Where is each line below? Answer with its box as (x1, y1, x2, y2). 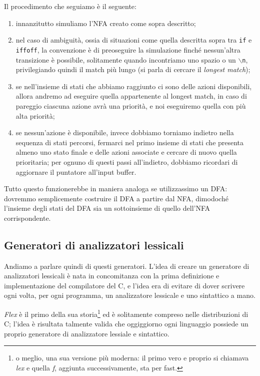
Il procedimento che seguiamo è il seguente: (4, 1, 136, 11)
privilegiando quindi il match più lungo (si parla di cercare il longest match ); (15, 64, 250, 75)
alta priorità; (15, 110, 55, 121)
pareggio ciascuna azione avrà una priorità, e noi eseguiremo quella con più (15, 100, 246, 111)
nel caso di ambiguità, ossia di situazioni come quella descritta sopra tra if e (15, 35, 252, 45)
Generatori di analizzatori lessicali (4, 237, 184, 252)
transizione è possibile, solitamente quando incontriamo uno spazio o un (15, 54, 236, 65)
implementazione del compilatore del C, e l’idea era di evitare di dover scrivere (4, 280, 245, 290)
